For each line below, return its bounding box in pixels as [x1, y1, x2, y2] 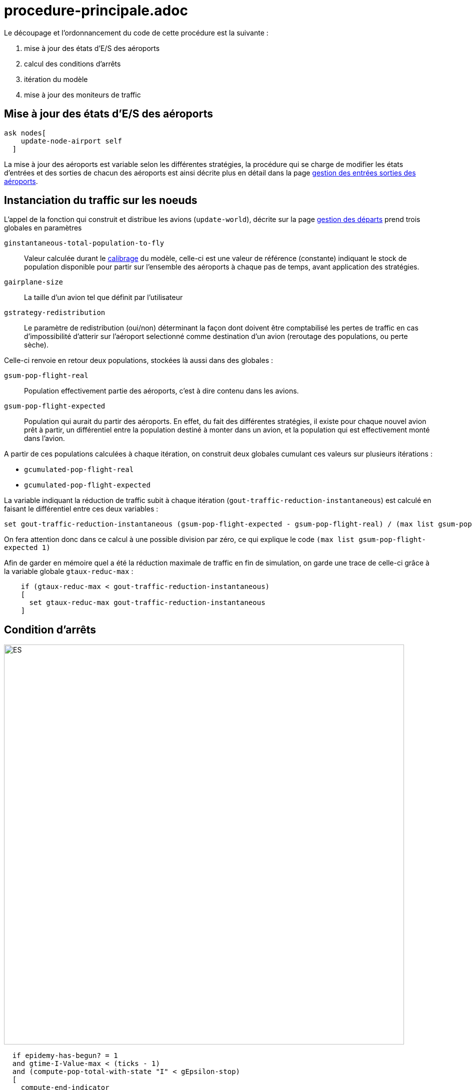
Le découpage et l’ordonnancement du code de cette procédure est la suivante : [4, 28, 268, 37]
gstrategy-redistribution [4, 308, 105, 317]
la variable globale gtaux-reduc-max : [4, 567, 133, 576]
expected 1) [4, 543, 50, 552]
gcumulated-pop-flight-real [24, 465, 134, 474]
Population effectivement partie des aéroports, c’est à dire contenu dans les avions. [24, 386, 299, 395]
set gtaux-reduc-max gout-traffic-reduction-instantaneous [29, 598, 265, 607]
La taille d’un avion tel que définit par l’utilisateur [24, 293, 183, 302]
